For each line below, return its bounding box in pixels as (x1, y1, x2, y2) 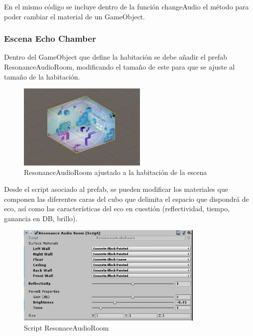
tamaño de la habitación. (4, 71, 80, 82)
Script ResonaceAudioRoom (24, 322, 109, 333)
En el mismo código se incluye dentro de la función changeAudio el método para (4, 1, 249, 11)
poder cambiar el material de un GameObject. (4, 11, 145, 21)
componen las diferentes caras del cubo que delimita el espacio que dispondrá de (4, 193, 249, 204)
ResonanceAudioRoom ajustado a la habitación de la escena (24, 167, 207, 177)
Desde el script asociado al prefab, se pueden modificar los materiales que (4, 183, 228, 194)
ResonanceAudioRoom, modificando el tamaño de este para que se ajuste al (4, 62, 235, 72)
